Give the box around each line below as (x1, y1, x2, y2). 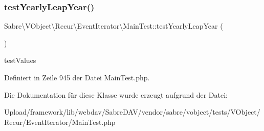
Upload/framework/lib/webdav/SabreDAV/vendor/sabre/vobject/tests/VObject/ (4, 106, 260, 117)
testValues (4, 55, 36, 65)
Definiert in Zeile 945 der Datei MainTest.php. (4, 72, 150, 82)
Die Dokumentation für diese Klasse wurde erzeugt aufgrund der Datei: (4, 89, 228, 100)
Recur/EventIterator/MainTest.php (4, 116, 116, 127)
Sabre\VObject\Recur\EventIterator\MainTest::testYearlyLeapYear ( (4, 20, 223, 31)
